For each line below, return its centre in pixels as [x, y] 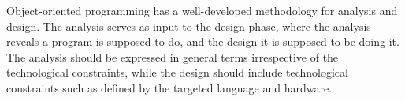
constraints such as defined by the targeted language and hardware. [169, 87]
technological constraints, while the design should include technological [177, 72]
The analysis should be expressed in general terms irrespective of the [173, 56]
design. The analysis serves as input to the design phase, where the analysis [189, 26]
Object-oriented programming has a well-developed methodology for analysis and [202, 10]
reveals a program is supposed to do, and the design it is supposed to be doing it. [203, 41]
